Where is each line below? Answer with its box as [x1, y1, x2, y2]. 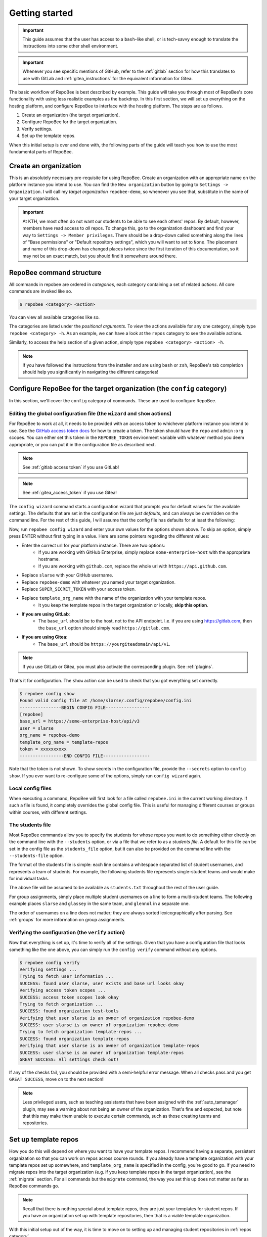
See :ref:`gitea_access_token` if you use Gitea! [22, 490, 117, 496]
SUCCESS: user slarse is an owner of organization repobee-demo [19, 1022, 179, 1028]
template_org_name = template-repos [19, 739, 109, 745]
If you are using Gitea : [21, 634, 68, 640]
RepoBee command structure [9, 268, 101, 277]
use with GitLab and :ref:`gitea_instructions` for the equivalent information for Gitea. [22, 75, 193, 81]
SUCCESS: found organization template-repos [19, 1036, 130, 1042]
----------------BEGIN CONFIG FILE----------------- [19, 705, 150, 710]
